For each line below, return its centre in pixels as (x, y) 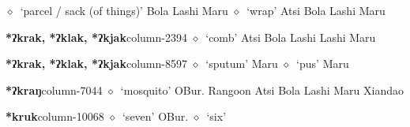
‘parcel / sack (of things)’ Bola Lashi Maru (124, 10)
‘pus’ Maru (323, 64)
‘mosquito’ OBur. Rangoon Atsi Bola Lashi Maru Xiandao (262, 90)
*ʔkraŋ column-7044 (54, 90)
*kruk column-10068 (55, 116)
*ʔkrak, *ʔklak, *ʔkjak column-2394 (96, 37)
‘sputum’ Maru (242, 64)
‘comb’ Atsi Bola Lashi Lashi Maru (291, 37)
